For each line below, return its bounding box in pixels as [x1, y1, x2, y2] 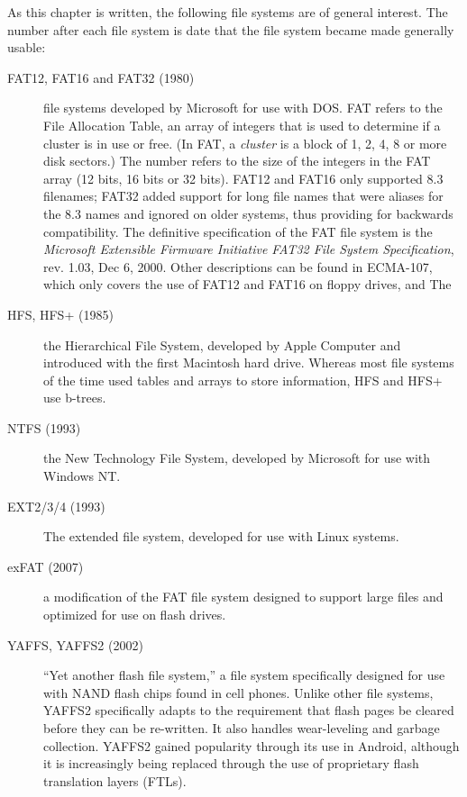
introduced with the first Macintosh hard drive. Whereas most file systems [43, 353, 454, 372]
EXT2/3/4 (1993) [7, 496, 105, 515]
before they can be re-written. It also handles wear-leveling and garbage [43, 719, 440, 737]
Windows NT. [43, 466, 121, 485]
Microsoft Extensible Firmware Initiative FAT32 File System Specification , [43, 240, 454, 258]
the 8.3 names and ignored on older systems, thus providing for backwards [43, 204, 453, 222]
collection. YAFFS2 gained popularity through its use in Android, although [43, 736, 460, 755]
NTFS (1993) [7, 418, 81, 437]
